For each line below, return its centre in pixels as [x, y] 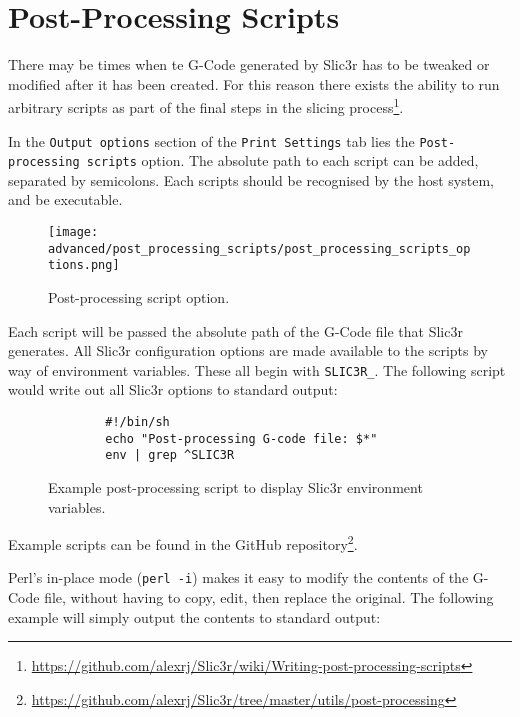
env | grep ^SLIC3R [170, 455]
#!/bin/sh [137, 422]
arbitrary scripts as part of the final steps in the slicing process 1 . [206, 105]
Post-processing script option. [139, 297]
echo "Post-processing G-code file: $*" [241, 438]
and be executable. [65, 199]
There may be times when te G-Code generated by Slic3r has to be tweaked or [249, 64]
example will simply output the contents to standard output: [194, 616]
